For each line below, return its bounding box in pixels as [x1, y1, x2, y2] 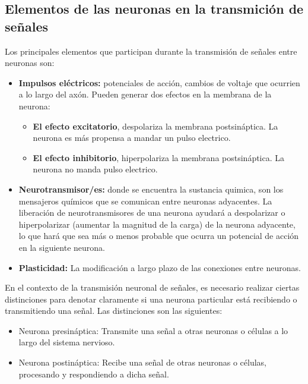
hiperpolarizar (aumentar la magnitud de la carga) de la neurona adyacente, [18, 218, 296, 230]
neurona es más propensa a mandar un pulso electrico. [33, 131, 231, 144]
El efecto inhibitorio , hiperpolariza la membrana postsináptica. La [33, 151, 285, 163]
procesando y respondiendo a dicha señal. [18, 367, 169, 380]
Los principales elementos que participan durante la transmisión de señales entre [5, 45, 297, 57]
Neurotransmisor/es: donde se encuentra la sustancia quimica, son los [18, 182, 284, 195]
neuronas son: [5, 56, 55, 69]
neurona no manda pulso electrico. [33, 163, 158, 175]
